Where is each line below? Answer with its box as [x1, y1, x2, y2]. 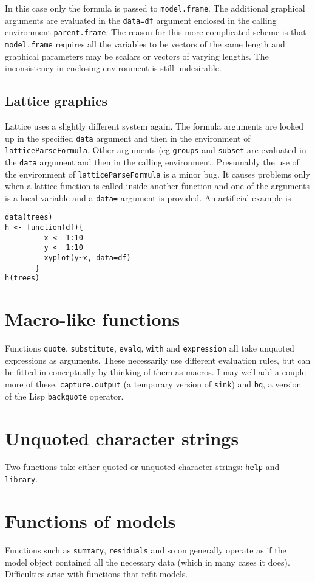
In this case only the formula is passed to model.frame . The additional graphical [5, 2, 305, 14]
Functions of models [5, 508, 176, 533]
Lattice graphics [5, 91, 108, 110]
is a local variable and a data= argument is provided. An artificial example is [5, 191, 291, 204]
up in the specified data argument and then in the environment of [5, 131, 251, 144]
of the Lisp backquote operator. [5, 389, 124, 402]
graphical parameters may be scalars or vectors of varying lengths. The [5, 49, 269, 62]
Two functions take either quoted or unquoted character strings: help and [5, 460, 280, 473]
